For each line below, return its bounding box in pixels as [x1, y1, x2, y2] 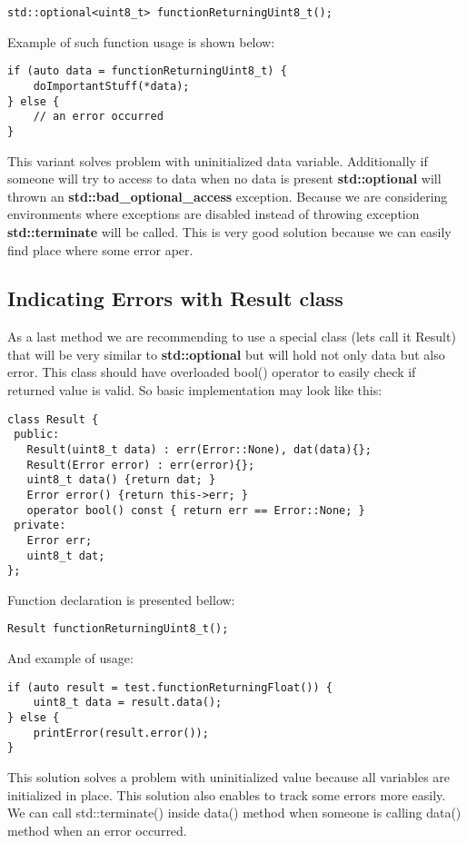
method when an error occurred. [7, 820, 187, 839]
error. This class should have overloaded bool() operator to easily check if [7, 362, 416, 382]
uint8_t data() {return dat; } [26, 473, 216, 487]
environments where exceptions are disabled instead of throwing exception [7, 204, 420, 223]
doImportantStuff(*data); [33, 79, 190, 93]
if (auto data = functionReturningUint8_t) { [7, 64, 287, 78]
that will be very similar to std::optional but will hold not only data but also [7, 344, 445, 363]
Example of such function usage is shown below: [7, 32, 275, 51]
